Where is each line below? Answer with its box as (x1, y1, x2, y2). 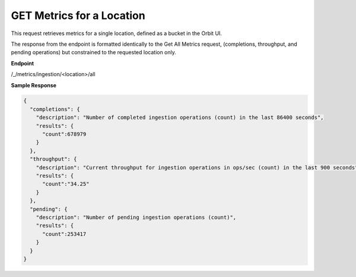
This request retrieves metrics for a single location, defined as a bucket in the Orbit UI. (11, 30, 223, 37)
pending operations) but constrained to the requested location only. (11, 49, 176, 56)
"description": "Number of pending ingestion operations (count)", (36, 214, 237, 221)
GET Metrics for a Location (11, 9, 145, 22)
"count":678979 (42, 131, 87, 138)
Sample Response (11, 81, 56, 89)
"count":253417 (42, 231, 87, 237)
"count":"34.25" (42, 181, 90, 187)
